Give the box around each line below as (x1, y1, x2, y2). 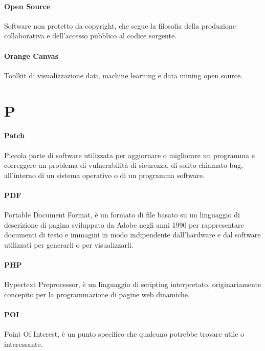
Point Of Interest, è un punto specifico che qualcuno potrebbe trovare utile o (4, 328, 245, 339)
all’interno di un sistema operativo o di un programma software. (4, 169, 205, 180)
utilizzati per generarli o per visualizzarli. (4, 239, 134, 250)
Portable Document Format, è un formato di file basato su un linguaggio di (4, 209, 240, 220)
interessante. (4, 338, 43, 349)
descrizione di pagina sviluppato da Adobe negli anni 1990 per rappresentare (4, 219, 244, 230)
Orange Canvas (4, 50, 59, 61)
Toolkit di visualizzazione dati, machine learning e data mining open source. (4, 70, 243, 80)
